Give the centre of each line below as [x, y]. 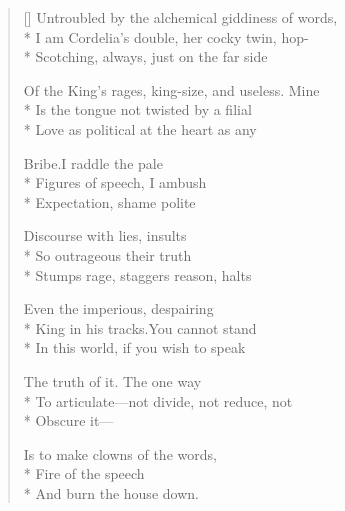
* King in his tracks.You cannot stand [140, 327]
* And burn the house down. [111, 492]
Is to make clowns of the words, [120, 453]
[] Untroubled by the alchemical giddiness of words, [180, 17]
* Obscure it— [68, 420]
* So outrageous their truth [107, 254]
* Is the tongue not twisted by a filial [137, 109]
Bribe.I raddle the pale [93, 162]
